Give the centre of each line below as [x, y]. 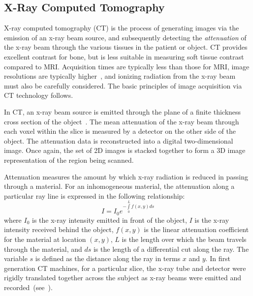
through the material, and [43, 249]
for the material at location [45, 239]
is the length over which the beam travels [184, 239]
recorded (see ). [28, 287]
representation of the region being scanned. [69, 160]
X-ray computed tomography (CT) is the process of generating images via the [122, 28]
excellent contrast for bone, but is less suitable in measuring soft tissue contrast [124, 56]
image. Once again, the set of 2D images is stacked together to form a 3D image [125, 150]
